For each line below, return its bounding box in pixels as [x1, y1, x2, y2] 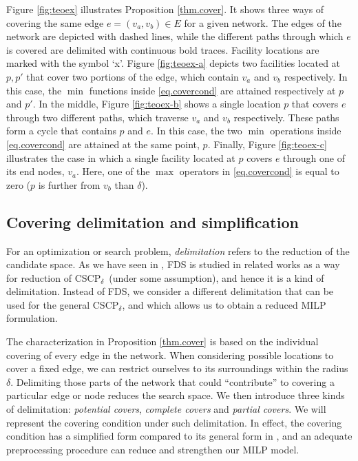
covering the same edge [6, 15, 104, 30]
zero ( [6, 177, 31, 192]
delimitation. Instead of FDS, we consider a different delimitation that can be [6, 284, 334, 298]
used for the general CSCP [6, 297, 119, 311]
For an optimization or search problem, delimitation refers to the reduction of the [6, 243, 350, 258]
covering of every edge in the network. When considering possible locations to [6, 347, 334, 362]
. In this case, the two [151, 123, 242, 138]
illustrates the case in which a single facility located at [6, 150, 235, 165]
